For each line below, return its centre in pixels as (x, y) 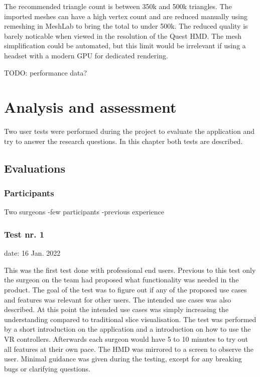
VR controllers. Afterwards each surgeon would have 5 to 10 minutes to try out (126, 339)
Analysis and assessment (90, 107)
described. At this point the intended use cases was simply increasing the (116, 309)
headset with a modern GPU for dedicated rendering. (86, 55)
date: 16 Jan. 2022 (32, 253)
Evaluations (35, 168)
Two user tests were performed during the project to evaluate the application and (129, 131)
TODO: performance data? (46, 72)
